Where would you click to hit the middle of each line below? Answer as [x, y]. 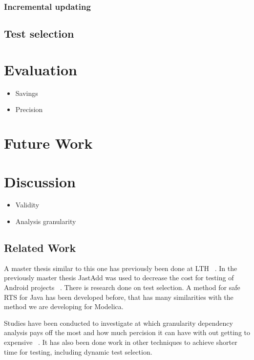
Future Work [48, 143]
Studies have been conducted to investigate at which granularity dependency [118, 323]
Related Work [40, 248]
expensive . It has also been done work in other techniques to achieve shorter [121, 342]
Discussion [40, 181]
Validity [27, 205]
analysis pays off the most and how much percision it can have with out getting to [127, 332]
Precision [29, 109]
